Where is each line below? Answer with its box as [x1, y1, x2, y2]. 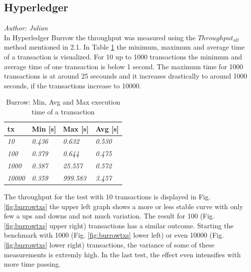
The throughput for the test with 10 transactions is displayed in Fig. [4, 191, 211, 202]
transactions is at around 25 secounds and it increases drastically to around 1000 [4, 71, 248, 81]
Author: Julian [4, 23, 48, 33]
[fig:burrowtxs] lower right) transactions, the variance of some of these [4, 239, 215, 249]
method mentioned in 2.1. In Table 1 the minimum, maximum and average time [4, 42, 245, 52]
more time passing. [4, 259, 61, 269]
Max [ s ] [63, 123, 89, 134]
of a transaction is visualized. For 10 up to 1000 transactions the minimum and [4, 51, 242, 61]
